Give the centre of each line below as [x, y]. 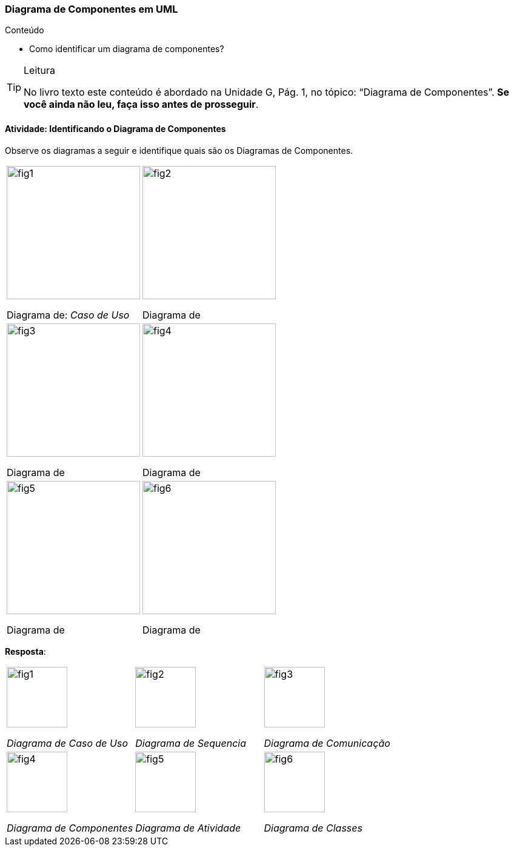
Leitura [39, 71]
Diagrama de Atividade [188, 828]
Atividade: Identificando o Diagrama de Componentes [115, 128]
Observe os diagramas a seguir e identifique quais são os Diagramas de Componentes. [179, 150]
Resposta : [25, 651]
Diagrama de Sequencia [191, 743]
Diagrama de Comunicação [327, 743]
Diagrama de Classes [313, 828]
